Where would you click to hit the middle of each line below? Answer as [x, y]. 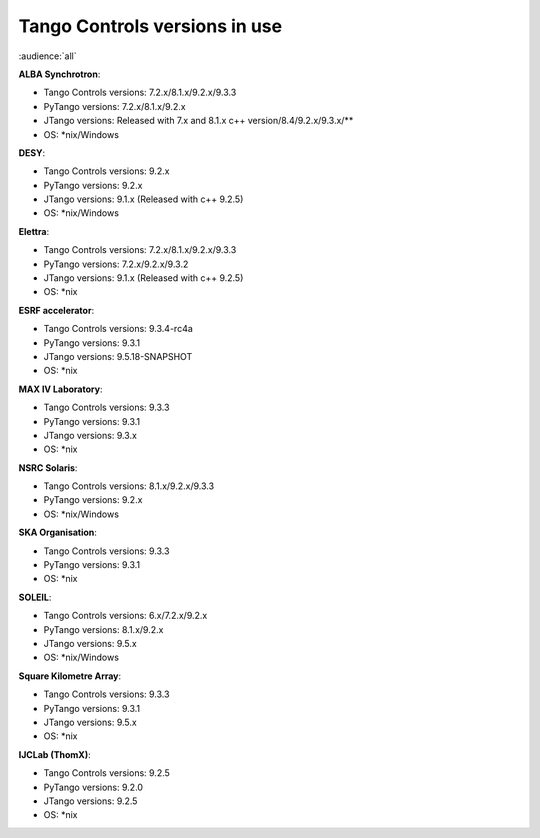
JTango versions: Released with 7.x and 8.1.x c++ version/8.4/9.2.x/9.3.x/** [198, 121]
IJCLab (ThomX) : [55, 754]
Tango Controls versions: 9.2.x [106, 171]
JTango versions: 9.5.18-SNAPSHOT [118, 356]
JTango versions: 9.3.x [90, 435]
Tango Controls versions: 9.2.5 [106, 773]
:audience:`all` [47, 56]
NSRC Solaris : [48, 467]
